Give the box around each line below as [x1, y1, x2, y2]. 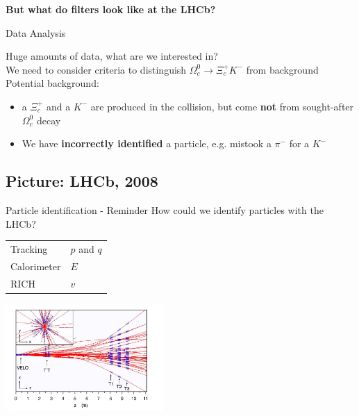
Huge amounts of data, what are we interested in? [6, 49, 218, 63]
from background [246, 62, 319, 76]
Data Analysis [6, 25, 66, 40]
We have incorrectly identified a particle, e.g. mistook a [22, 136, 272, 151]
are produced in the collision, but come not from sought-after [90, 99, 354, 113]
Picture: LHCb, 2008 [6, 170, 158, 192]
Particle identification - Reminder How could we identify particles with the [6, 202, 324, 217]
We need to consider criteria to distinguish [6, 62, 187, 76]
